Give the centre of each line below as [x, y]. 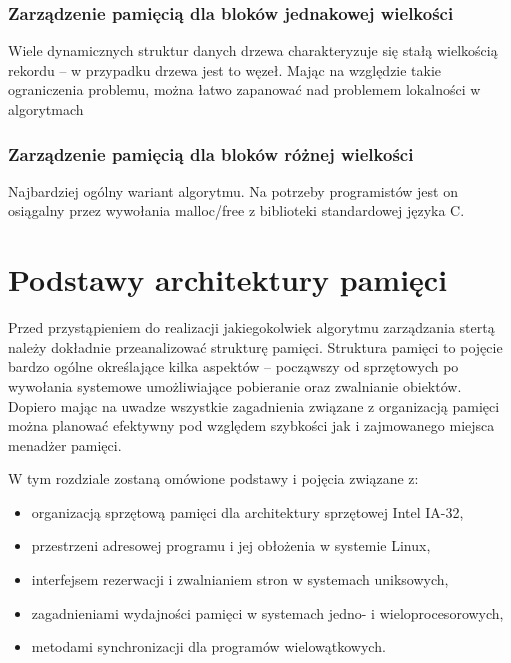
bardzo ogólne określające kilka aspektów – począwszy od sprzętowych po [233, 366]
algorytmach [46, 109]
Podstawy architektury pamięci [228, 279]
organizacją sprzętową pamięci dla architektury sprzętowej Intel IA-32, [247, 511]
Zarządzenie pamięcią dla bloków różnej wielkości [211, 153]
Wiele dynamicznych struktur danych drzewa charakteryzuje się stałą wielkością [253, 50]
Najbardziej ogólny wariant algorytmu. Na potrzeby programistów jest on [233, 190]
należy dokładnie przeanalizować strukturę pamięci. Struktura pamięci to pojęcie [255, 346]
